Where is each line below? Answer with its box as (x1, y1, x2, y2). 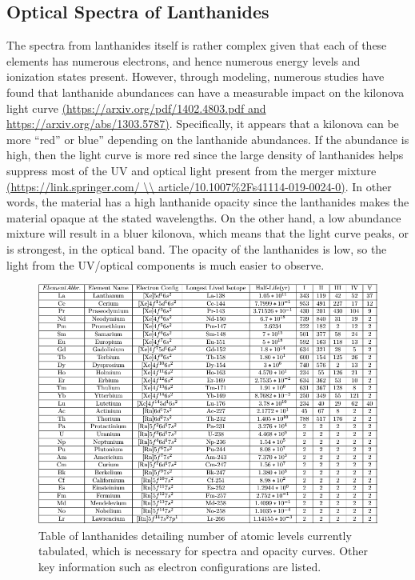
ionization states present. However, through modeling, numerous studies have (6, 68, 385, 85)
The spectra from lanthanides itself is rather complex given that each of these (6, 37, 387, 54)
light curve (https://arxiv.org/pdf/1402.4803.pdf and (6, 99, 266, 116)
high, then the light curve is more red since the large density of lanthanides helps (6, 146, 404, 163)
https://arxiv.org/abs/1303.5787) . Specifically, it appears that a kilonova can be (6, 115, 399, 132)
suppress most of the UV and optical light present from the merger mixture (6, 162, 377, 178)
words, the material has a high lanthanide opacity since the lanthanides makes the (6, 194, 409, 210)
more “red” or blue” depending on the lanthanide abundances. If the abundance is (6, 130, 409, 147)
